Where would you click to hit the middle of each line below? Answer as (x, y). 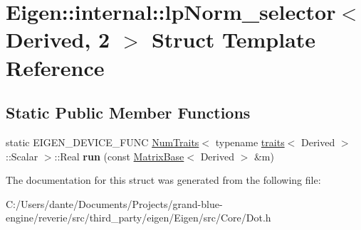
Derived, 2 (58, 39)
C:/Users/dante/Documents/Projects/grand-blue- (114, 203)
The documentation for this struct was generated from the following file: (163, 180)
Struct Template (234, 39)
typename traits (250, 142)
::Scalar (22, 156)
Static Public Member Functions (128, 113)
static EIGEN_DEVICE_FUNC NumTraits (103, 142)
